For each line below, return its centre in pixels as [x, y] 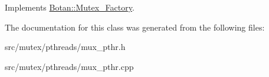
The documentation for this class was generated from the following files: [135, 27]
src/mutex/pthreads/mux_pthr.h [65, 47]
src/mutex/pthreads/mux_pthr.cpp [69, 66]
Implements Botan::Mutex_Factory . [70, 7]
